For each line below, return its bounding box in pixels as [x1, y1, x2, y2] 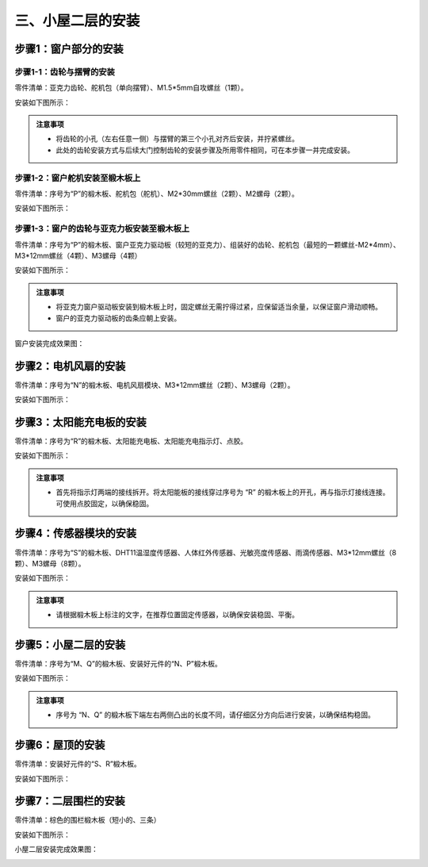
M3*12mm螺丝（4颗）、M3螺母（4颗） [14, 251, 142, 260]
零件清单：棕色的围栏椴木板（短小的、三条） [14, 815, 161, 825]
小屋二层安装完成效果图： [14, 845, 98, 854]
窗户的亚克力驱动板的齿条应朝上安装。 [55, 313, 182, 323]
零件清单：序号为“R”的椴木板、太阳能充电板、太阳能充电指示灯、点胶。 [14, 436, 248, 446]
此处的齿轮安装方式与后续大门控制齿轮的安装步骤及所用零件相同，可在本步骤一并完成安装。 [55, 145, 354, 155]
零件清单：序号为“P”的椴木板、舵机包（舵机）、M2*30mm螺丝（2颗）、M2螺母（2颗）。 [14, 189, 299, 198]
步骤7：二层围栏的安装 [14, 794, 126, 808]
